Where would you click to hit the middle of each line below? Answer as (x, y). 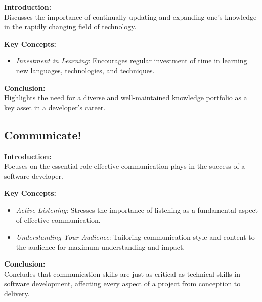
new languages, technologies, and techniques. (85, 70)
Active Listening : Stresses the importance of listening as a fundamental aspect (137, 210)
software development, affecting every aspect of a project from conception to (122, 284)
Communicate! (43, 135)
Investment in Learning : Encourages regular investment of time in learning (132, 61)
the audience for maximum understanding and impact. (100, 247)
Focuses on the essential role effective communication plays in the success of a (125, 166)
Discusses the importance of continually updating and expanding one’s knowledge (130, 16)
